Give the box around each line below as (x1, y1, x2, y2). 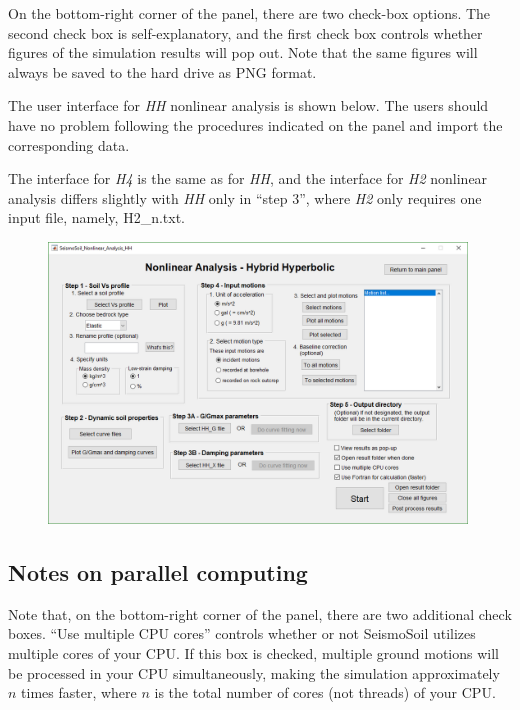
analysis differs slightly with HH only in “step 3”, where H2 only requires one (8, 187, 482, 208)
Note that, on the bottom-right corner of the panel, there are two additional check (8, 603, 512, 624)
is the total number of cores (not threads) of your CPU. (154, 682, 496, 703)
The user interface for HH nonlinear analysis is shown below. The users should (8, 95, 489, 116)
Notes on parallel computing (8, 556, 308, 587)
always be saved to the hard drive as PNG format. (8, 61, 317, 82)
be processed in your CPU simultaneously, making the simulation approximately (8, 662, 500, 683)
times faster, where (21, 682, 137, 703)
